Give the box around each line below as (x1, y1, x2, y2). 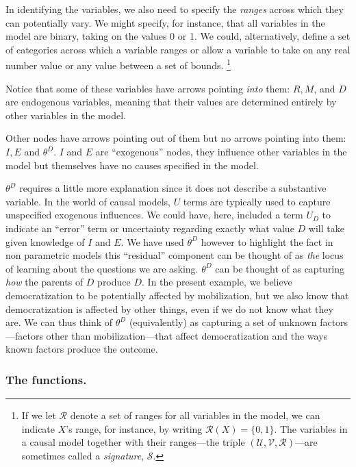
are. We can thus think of (5, 315, 113, 329)
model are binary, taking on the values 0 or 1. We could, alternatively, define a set (5, 29, 351, 43)
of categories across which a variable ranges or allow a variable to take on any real (5, 42, 351, 56)
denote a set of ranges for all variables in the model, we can (70, 408, 320, 422)
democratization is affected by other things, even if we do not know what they (5, 301, 333, 316)
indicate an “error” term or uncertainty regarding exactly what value (5, 220, 294, 235)
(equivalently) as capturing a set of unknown (129, 315, 317, 329)
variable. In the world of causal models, (5, 194, 170, 208)
